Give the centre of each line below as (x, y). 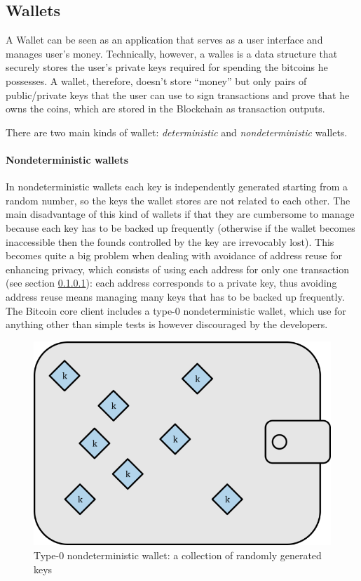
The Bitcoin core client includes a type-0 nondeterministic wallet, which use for (176, 310)
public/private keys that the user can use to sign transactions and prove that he (178, 94)
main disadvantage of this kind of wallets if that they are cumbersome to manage (180, 214)
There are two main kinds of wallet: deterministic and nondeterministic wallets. (177, 132)
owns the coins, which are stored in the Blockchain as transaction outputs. (165, 109)
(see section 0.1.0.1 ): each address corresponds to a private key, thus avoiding (171, 283)
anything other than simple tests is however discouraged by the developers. (167, 324)
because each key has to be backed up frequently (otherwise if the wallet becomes (180, 227)
